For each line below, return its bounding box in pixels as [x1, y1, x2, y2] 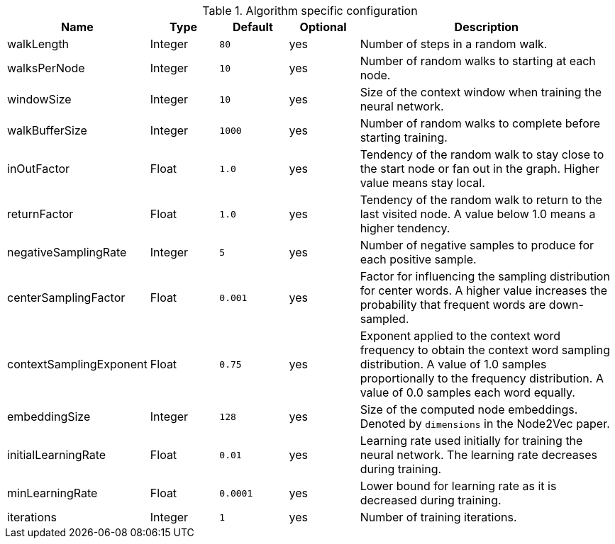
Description [454, 20, 519, 34]
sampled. [360, 312, 409, 326]
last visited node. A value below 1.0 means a [360, 207, 596, 221]
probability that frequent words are [360, 297, 546, 312]
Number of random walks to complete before [360, 116, 600, 130]
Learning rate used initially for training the [360, 433, 583, 448]
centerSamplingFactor [7, 290, 126, 305]
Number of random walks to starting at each [360, 54, 596, 68]
